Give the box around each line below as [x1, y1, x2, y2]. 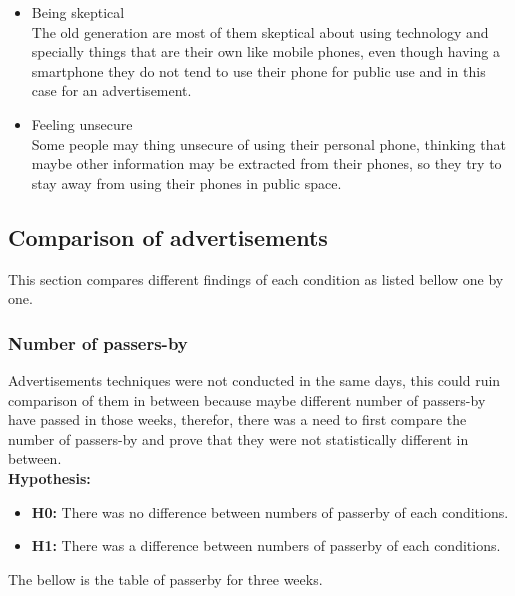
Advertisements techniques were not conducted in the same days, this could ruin [8, 369, 501, 390]
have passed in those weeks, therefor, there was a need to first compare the [8, 409, 467, 430]
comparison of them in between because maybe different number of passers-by [8, 389, 486, 410]
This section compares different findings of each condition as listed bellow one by [8, 268, 504, 289]
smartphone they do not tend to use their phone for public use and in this [31, 60, 486, 81]
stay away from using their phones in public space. [31, 172, 342, 193]
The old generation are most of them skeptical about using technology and [31, 21, 489, 42]
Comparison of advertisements [8, 221, 328, 252]
